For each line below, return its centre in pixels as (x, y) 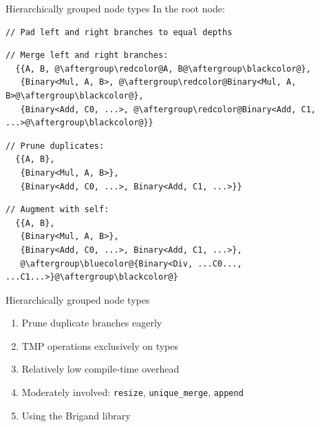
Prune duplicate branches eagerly (92, 323)
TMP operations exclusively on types (100, 345)
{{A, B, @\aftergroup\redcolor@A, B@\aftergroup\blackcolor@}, (163, 69)
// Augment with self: (57, 210)
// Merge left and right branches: (87, 55)
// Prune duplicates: (55, 146)
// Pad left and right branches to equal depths (119, 32)
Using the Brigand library (76, 415)
